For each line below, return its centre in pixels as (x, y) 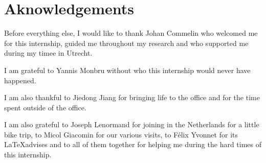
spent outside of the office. (45, 107)
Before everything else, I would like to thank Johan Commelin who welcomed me (131, 33)
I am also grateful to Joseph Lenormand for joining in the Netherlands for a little (132, 124)
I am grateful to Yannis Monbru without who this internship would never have (127, 70)
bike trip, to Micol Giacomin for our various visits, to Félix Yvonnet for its (121, 134)
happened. (20, 80)
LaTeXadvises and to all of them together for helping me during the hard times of (133, 144)
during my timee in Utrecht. (48, 53)
